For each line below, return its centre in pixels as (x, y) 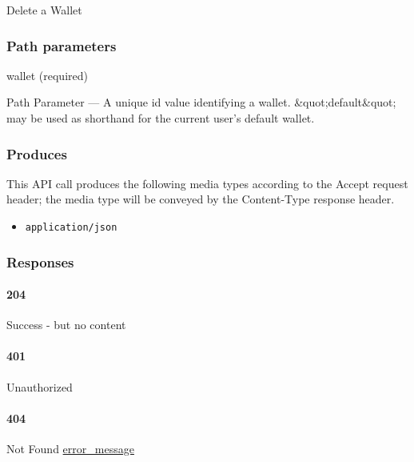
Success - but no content (66, 325)
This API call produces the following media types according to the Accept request (207, 183)
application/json (71, 227)
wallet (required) (47, 75)
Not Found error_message (70, 449)
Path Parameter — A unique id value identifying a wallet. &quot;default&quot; (201, 102)
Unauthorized (40, 386)
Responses (40, 261)
